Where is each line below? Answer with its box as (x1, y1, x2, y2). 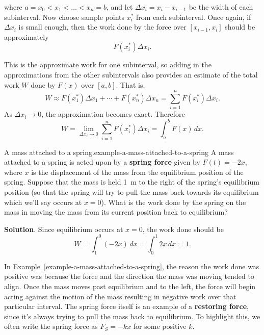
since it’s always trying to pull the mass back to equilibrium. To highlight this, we (4, 311, 260, 321)
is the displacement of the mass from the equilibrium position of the (31, 166, 244, 177)
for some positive (133, 321, 187, 331)
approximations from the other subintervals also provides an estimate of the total (4, 69, 258, 80)
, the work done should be (142, 223, 224, 234)
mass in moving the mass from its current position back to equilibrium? (4, 207, 228, 217)
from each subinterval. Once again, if (136, 11, 251, 22)
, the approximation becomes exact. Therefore (41, 109, 185, 119)
